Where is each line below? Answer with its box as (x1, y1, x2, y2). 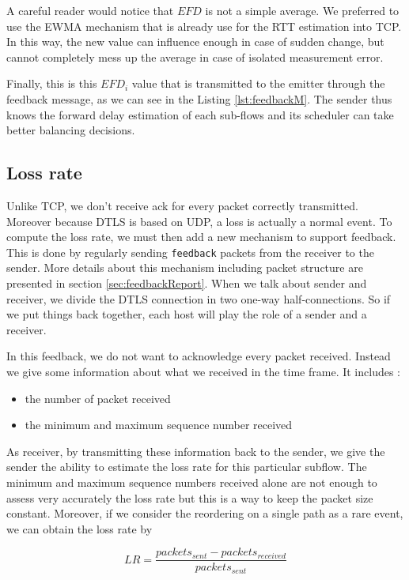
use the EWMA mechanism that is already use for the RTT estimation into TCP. (6, 17, 402, 34)
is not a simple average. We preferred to (205, 2, 400, 18)
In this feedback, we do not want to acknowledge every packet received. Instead (6, 348, 391, 364)
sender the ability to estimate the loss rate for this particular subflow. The (6, 458, 367, 475)
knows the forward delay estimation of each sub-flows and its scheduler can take (6, 106, 394, 122)
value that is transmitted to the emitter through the (131, 75, 385, 92)
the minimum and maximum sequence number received (25, 416, 293, 433)
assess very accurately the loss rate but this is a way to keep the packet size (6, 489, 373, 506)
